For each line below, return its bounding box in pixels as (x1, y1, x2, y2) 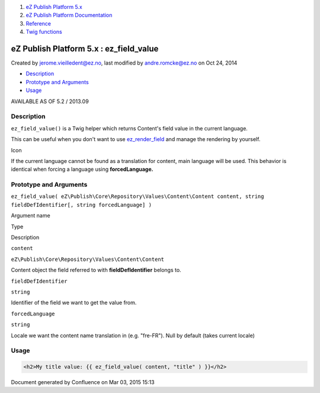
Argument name (11, 212, 50, 219)
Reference (25, 20, 52, 27)
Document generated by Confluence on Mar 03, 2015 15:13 (11, 379, 155, 386)
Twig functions (25, 28, 62, 36)
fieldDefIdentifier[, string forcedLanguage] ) (11, 202, 152, 208)
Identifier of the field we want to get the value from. (11, 299, 137, 306)
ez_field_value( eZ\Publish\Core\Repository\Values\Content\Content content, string (11, 193, 264, 200)
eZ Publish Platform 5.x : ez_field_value (11, 43, 159, 53)
